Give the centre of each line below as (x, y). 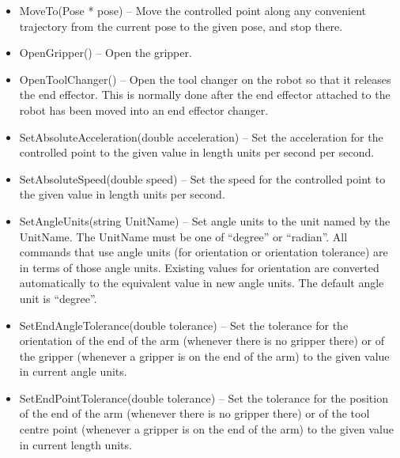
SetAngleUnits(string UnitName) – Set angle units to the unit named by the (205, 220)
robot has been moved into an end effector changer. (144, 110)
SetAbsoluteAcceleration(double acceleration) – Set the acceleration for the (201, 136)
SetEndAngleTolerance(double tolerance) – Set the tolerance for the (184, 325)
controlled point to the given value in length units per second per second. (197, 152)
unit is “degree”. (58, 298)
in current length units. (75, 444)
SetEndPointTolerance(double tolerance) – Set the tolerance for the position (204, 397)
